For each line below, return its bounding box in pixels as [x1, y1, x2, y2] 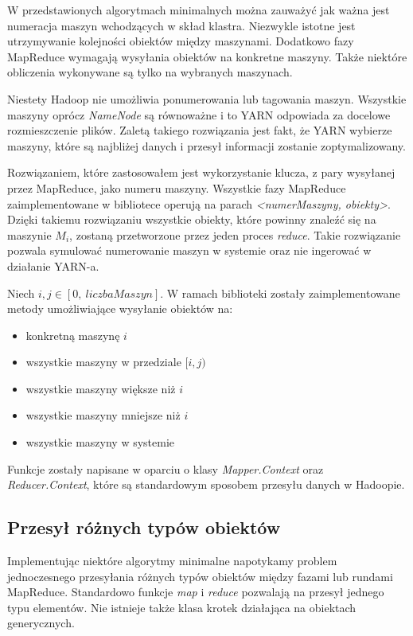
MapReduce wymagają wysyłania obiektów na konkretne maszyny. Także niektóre [7, 48, 407, 64]
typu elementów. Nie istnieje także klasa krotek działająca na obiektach [7, 599, 357, 615]
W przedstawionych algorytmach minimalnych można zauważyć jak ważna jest [7, 2, 390, 18]
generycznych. [7, 615, 75, 631]
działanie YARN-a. [7, 257, 99, 274]
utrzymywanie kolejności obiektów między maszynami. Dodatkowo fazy [7, 33, 354, 49]
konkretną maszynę [25, 326, 120, 343]
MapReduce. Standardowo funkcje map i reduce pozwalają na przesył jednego [7, 583, 384, 600]
